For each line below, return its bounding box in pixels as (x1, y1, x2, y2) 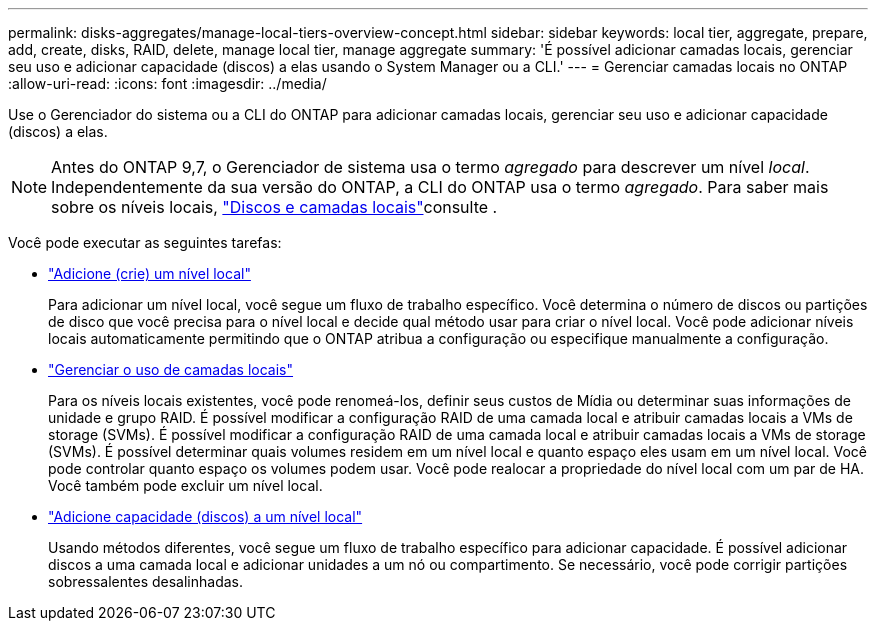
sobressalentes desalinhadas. (48, 573, 243, 590)
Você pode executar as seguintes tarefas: (8, 234, 282, 251)
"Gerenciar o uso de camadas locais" (48, 361, 294, 378)
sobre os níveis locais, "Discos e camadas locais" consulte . (51, 197, 498, 217)
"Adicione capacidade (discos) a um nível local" (48, 508, 363, 525)
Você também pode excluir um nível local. (48, 477, 323, 494)
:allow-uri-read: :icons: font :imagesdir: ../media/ (8, 75, 327, 92)
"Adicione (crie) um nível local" (48, 265, 251, 282)
